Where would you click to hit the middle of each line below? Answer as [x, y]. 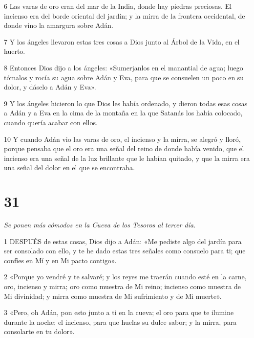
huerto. [15, 51]
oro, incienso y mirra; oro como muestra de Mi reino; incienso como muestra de [123, 286]
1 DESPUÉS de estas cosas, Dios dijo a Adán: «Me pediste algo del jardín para [123, 241]
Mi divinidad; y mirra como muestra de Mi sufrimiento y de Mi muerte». [113, 296]
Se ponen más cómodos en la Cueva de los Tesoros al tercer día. [100, 225]
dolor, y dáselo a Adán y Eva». [50, 87]
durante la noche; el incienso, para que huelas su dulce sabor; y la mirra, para [120, 322]
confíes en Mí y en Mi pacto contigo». [60, 260]
